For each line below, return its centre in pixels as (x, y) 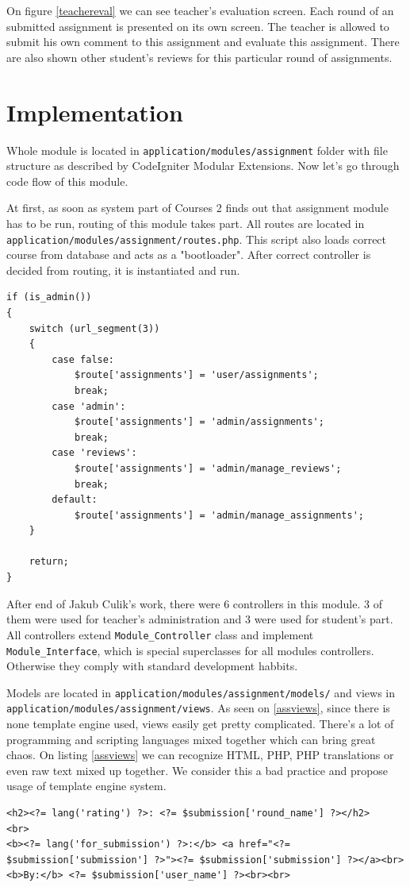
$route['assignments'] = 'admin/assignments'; (199, 422)
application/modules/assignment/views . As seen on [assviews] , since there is (198, 708)
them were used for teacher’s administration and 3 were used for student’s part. (200, 619)
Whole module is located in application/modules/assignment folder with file (197, 150)
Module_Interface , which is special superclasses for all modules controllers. (190, 650)
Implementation (95, 112)
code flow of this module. (67, 181)
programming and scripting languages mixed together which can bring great (191, 739)
